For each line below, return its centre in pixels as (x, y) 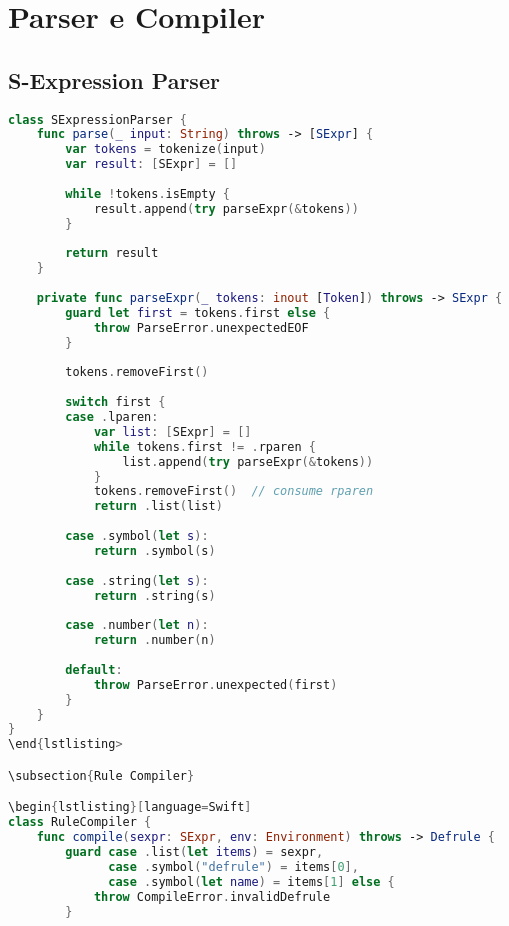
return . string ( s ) (154, 595)
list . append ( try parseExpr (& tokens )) (248, 461)
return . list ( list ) (158, 506)
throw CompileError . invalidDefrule (212, 896)
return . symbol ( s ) (154, 550)
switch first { (115, 402)
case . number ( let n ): (137, 625)
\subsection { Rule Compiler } (101, 775)
